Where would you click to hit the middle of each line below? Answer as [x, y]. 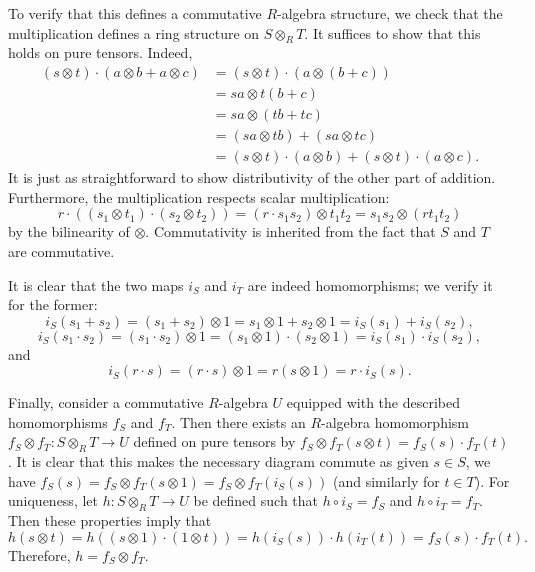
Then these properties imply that [110, 520]
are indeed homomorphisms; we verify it [370, 284]
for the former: [53, 304]
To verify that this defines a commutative [135, 13]
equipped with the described [373, 402]
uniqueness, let [53, 500]
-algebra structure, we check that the [390, 13]
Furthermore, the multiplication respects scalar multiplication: [199, 196]
